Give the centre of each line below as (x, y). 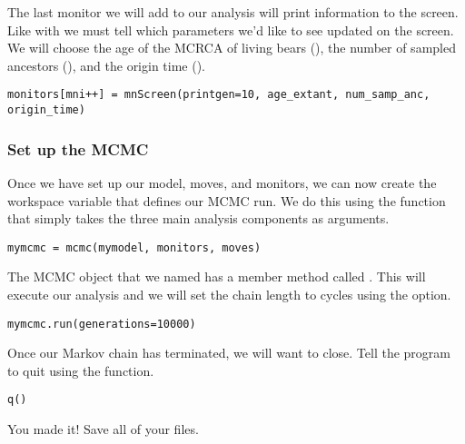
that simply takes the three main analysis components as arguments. (198, 218)
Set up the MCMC (78, 148)
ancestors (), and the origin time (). (107, 65)
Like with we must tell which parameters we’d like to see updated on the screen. (231, 30)
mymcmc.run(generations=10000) (102, 324)
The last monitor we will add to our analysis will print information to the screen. (233, 12)
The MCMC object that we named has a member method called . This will (217, 276)
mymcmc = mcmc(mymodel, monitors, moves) (134, 247)
